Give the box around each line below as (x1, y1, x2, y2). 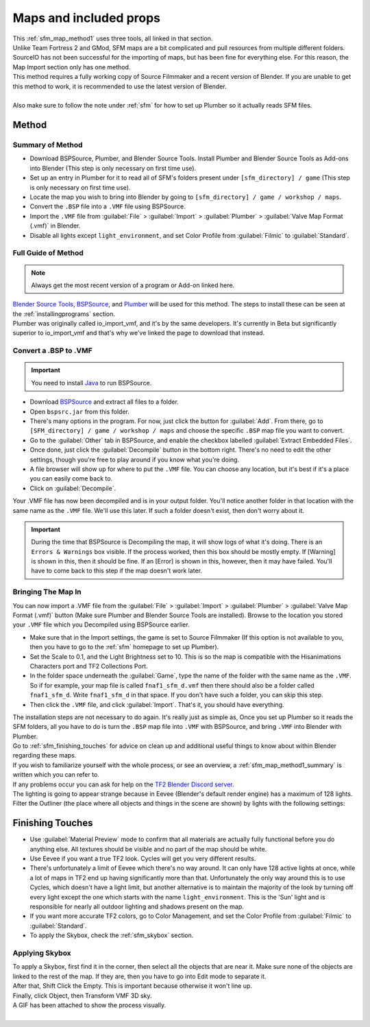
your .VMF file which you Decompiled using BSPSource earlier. (12, 620, 190, 629)
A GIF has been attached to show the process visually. (12, 1001, 166, 1009)
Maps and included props (12, 10, 161, 25)
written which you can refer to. (12, 771, 99, 779)
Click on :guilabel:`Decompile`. (29, 484, 116, 492)
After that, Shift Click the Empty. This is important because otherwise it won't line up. (12, 982, 253, 990)
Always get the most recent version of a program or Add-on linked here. (31, 281, 235, 289)
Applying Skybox (12, 948, 71, 958)
